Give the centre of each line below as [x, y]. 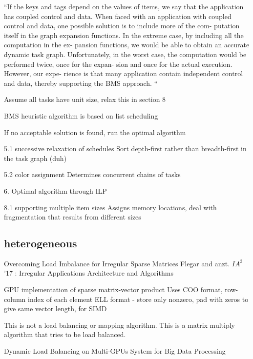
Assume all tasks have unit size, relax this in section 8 [85, 99]
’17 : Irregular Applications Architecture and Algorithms [89, 273]
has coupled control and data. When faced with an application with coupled [118, 16]
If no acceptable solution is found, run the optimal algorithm [95, 132]
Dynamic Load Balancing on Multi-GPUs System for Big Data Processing [115, 351]
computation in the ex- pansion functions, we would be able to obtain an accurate [127, 45]
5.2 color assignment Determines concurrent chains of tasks [92, 174]
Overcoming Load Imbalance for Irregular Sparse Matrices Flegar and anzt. [117, 263]
